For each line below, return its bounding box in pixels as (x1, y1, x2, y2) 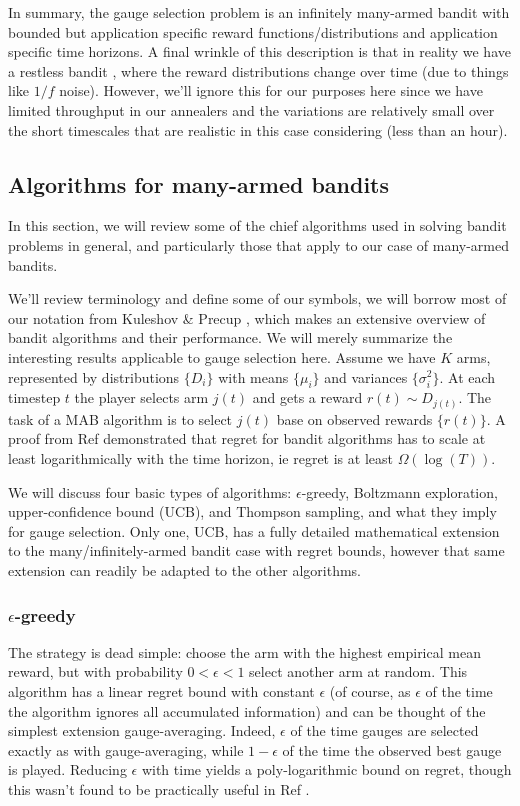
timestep (8, 387, 61, 408)
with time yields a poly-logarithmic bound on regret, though (141, 759, 512, 780)
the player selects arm (74, 387, 209, 408)
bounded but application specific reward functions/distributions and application (8, 21, 498, 42)
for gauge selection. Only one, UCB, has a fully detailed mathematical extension (8, 520, 500, 541)
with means (218, 366, 289, 387)
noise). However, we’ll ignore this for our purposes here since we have (59, 80, 483, 101)
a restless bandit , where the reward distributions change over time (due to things (8, 60, 509, 81)
